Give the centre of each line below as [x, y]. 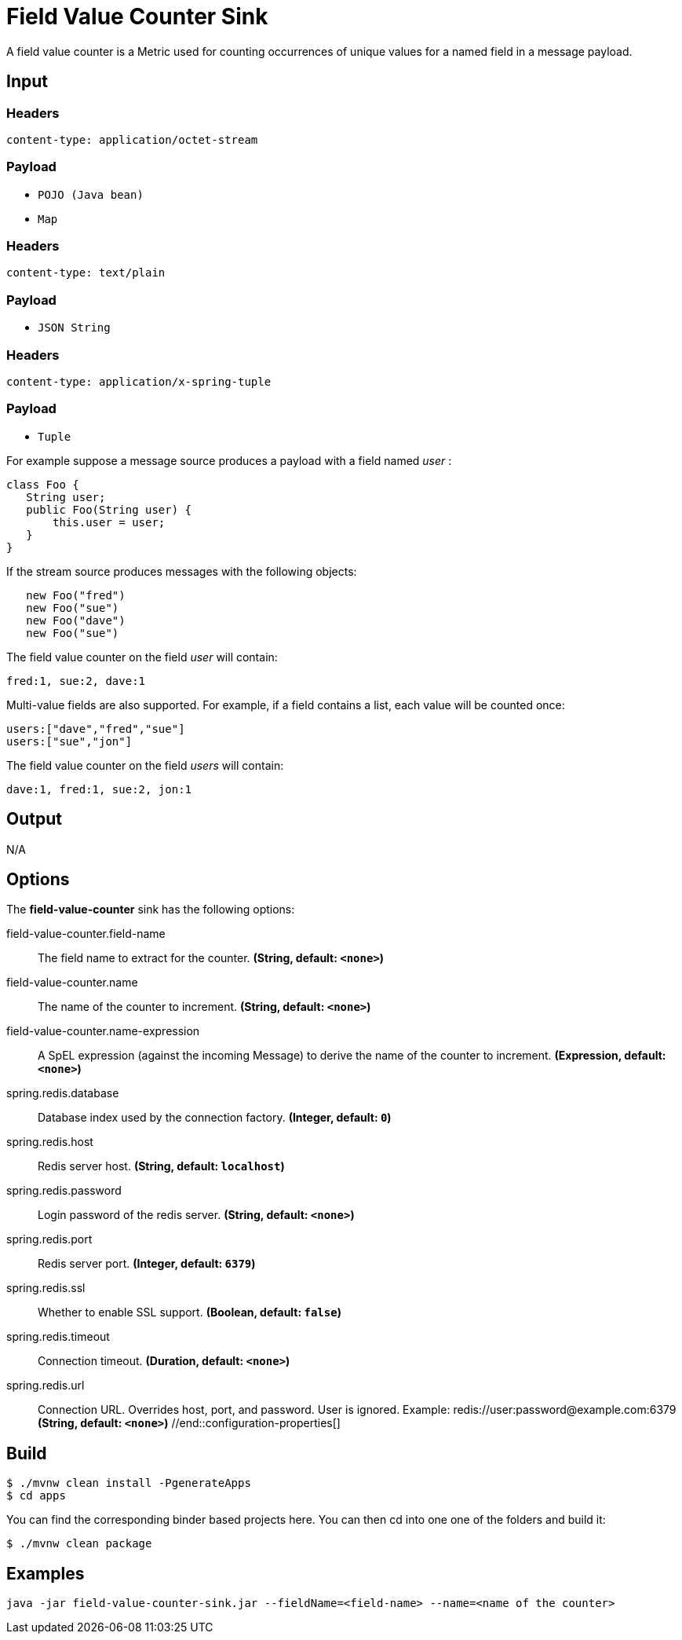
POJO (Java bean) [91, 194]
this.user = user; [109, 522]
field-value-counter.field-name [86, 934]
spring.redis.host [50, 1142]
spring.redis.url [46, 1386]
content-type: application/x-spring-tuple [139, 381]
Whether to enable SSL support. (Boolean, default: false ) [190, 1312]
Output [34, 819]
